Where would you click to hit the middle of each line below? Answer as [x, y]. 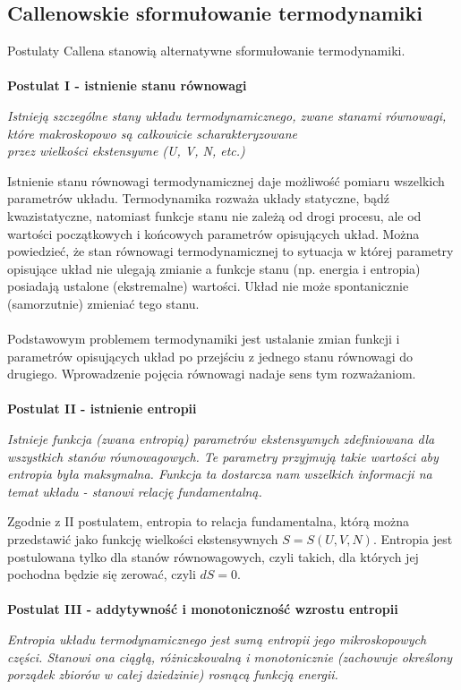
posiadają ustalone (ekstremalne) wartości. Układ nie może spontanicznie [208, 286]
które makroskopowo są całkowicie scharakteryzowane [152, 133]
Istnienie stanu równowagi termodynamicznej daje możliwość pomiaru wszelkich [226, 180]
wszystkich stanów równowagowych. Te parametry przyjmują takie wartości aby [223, 456]
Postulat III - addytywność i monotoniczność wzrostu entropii [203, 609]
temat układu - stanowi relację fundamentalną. [135, 491]
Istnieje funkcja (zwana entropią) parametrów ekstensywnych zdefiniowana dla [221, 439]
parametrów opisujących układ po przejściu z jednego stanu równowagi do [210, 356]
